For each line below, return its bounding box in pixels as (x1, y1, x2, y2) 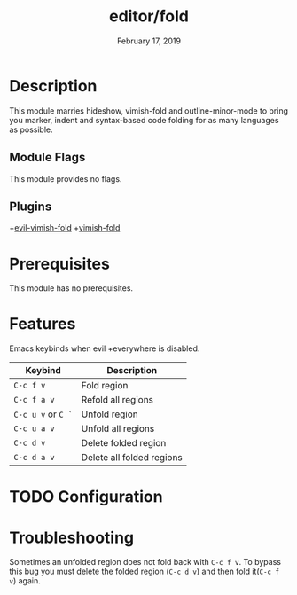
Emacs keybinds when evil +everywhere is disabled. (9, 343, 200, 354)
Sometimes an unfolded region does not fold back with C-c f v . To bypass (9, 557, 282, 568)
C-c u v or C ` (13, 408, 74, 420)
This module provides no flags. (9, 173, 122, 184)
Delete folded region (81, 437, 167, 450)
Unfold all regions (81, 423, 155, 435)
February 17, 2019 (116, 35, 182, 46)
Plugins (9, 199, 52, 214)
